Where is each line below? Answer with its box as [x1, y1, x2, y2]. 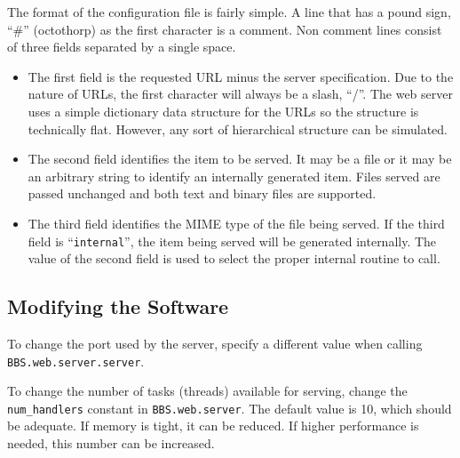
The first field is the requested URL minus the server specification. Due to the [28, 67, 454, 85]
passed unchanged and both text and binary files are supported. [28, 184, 377, 203]
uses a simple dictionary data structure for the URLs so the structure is [28, 101, 419, 120]
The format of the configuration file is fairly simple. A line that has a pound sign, [7, 3, 451, 20]
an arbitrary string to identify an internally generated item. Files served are [28, 166, 440, 185]
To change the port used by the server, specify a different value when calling [7, 333, 423, 352]
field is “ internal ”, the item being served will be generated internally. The [28, 231, 437, 250]
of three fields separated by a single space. [7, 37, 236, 56]
